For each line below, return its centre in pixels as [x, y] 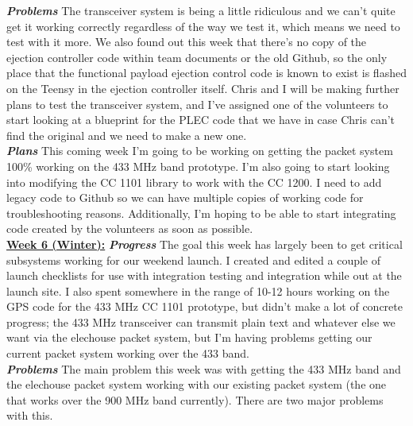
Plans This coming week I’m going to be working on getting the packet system [200, 151]
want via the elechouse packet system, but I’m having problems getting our [189, 337]
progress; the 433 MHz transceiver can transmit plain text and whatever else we [201, 321]
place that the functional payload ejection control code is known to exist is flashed [206, 73]
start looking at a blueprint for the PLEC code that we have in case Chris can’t [201, 120]
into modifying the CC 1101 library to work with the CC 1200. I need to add [194, 182]
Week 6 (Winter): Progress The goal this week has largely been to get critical [205, 244]
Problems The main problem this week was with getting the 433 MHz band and [204, 368]
